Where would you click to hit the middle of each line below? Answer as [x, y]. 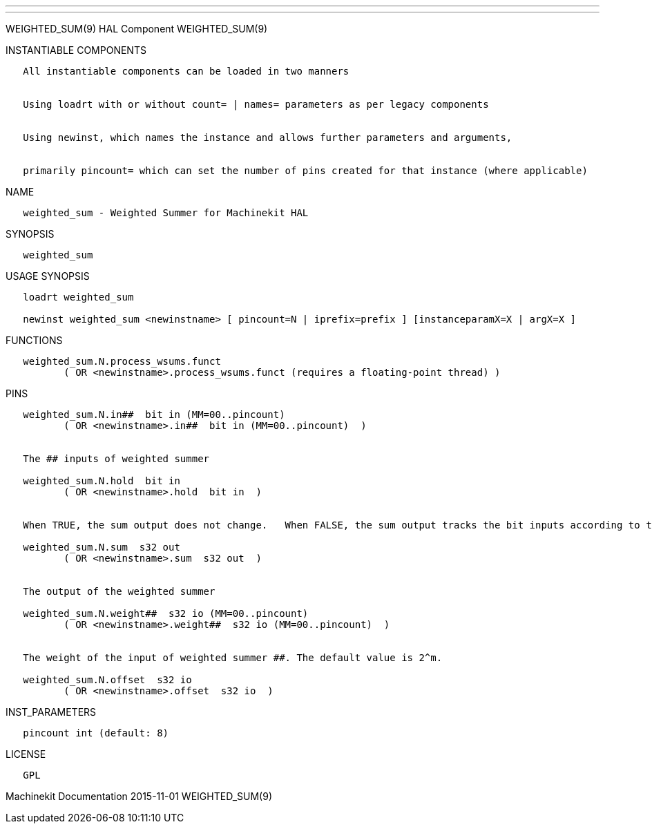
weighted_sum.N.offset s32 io [107, 680]
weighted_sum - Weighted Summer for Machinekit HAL [166, 213]
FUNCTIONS [34, 340]
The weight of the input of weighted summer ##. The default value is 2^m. [233, 658]
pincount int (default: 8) [96, 733]
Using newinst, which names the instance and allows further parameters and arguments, [268, 137]
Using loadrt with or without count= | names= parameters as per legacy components [256, 104]
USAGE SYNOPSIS [48, 276]
